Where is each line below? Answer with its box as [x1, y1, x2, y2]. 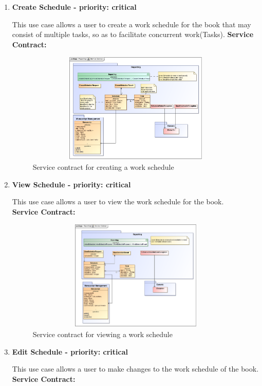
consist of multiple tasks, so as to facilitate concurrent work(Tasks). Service [12, 29, 254, 40]
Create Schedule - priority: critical [12, 2, 137, 12]
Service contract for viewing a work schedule [32, 328, 173, 339]
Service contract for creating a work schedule [32, 161, 174, 172]
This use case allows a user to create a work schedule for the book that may [12, 19, 251, 29]
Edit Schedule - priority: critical [12, 346, 128, 357]
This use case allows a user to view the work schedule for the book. [12, 196, 224, 207]
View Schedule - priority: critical [12, 179, 131, 189]
